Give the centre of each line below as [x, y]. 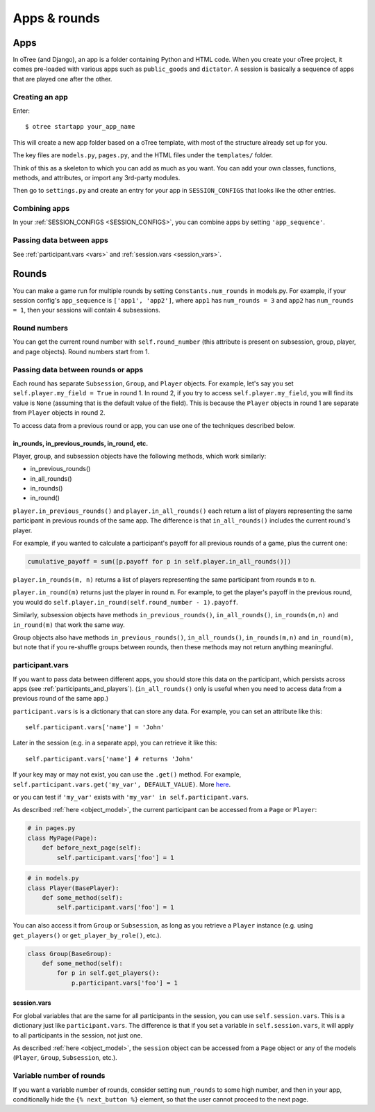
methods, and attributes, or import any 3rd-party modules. [97, 177]
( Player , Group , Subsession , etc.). [65, 1058]
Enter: [22, 111]
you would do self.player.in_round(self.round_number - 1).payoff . [126, 602]
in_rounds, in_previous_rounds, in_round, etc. [81, 443]
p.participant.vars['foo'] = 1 [125, 983]
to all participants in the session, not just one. [77, 1035]
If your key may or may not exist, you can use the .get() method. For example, [127, 775]
